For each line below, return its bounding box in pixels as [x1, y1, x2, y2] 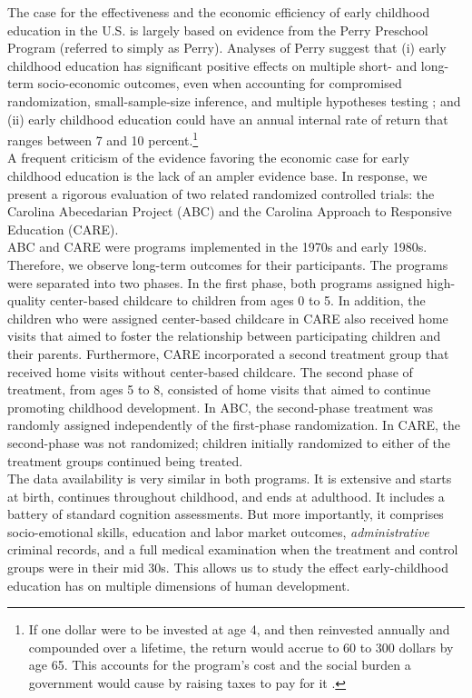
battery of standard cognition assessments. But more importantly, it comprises [7, 504, 444, 523]
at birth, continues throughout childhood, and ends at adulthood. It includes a [7, 486, 445, 505]
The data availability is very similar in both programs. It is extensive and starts [7, 469, 452, 488]
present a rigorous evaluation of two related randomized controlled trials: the [7, 184, 435, 203]
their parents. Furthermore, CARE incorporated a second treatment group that [7, 344, 449, 363]
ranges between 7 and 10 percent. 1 [7, 128, 199, 149]
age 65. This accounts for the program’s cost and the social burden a [28, 655, 411, 674]
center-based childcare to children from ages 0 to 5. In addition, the [50, 291, 426, 310]
